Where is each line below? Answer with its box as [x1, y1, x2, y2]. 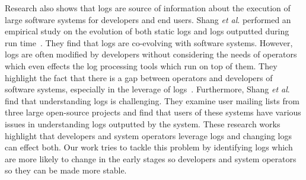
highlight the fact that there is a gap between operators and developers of [5, 71, 273, 83]
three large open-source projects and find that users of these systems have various [5, 106, 301, 118]
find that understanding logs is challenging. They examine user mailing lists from [5, 94, 299, 107]
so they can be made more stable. [5, 164, 127, 176]
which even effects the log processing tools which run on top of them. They [5, 59, 278, 72]
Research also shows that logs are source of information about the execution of [5, 2, 291, 14]
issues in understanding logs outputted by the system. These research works [5, 117, 280, 130]
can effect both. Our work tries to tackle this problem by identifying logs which [5, 141, 293, 153]
